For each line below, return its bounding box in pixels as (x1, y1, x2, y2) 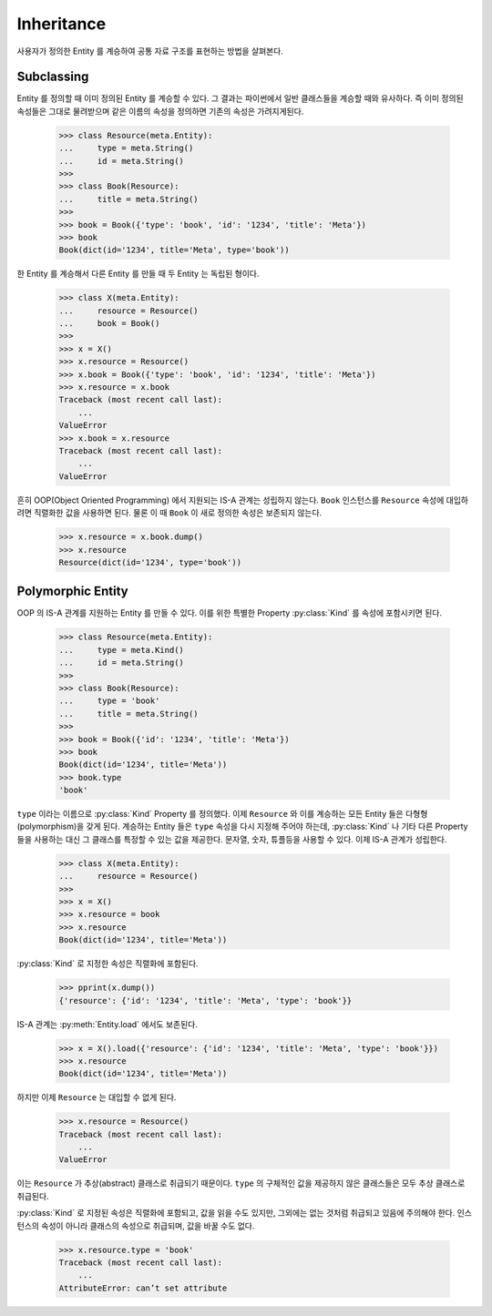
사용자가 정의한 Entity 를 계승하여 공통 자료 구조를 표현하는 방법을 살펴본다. (16, 46, 284, 56)
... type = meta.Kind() (58, 645, 184, 655)
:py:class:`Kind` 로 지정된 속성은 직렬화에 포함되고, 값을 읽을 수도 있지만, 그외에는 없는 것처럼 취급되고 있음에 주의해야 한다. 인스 (16, 1208, 473, 1219)
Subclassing (16, 69, 89, 85)
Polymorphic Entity (16, 584, 128, 599)
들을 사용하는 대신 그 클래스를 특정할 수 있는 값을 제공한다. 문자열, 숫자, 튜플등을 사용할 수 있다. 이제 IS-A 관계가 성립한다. (16, 833, 447, 844)
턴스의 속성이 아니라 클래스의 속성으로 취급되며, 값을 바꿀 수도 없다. (16, 1220, 255, 1231)
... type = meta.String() (58, 143, 194, 154)
